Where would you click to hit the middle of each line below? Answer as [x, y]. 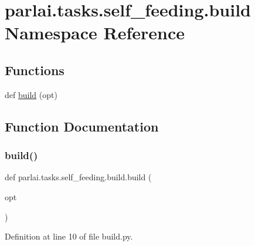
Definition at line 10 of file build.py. [69, 236]
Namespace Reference [95, 33]
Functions [35, 70]
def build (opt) [31, 94]
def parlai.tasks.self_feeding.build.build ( [78, 177]
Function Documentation [82, 126]
